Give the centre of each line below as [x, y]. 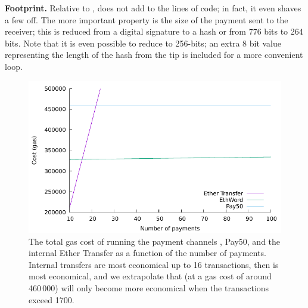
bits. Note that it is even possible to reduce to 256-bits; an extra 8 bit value [143, 43]
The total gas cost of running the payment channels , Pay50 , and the [155, 241]
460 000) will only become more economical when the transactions [149, 287]
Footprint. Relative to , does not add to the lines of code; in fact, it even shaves [153, 8]
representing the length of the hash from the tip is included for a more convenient [154, 55]
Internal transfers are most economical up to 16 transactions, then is [154, 264]
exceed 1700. [52, 299]
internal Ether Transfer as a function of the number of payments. [147, 253]
